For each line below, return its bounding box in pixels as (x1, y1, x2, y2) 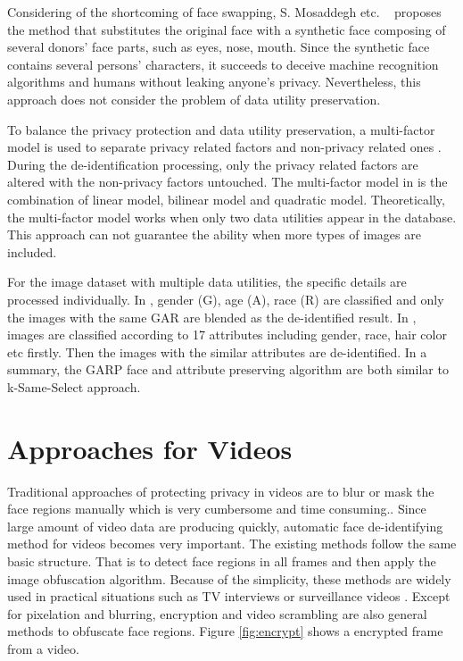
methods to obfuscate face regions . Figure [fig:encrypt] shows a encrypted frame (7, 622, 443, 640)
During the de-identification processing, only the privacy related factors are (7, 155, 418, 173)
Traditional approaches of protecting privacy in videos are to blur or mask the (7, 481, 434, 500)
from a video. (7, 639, 79, 657)
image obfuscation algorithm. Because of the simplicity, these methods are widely (7, 569, 451, 588)
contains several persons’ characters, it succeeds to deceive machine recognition (7, 54, 439, 73)
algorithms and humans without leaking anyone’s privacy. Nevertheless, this (7, 72, 421, 91)
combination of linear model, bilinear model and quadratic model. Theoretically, (7, 189, 445, 208)
